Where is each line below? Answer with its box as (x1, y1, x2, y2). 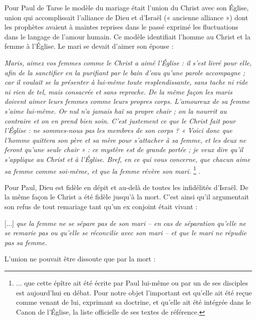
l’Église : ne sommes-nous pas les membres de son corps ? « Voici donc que (4, 125, 232, 135)
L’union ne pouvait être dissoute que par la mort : (4, 254, 156, 264)
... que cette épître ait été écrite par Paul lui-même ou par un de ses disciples (16, 277, 248, 288)
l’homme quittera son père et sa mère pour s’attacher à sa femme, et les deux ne (4, 134, 246, 145)
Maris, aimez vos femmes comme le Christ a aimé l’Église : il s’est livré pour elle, (4, 57, 252, 67)
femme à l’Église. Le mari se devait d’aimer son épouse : (4, 41, 174, 51)
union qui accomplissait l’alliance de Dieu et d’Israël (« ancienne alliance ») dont (4, 12, 248, 22)
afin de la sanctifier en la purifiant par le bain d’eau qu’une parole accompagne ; (4, 67, 245, 77)
